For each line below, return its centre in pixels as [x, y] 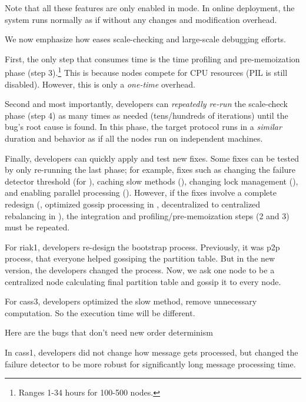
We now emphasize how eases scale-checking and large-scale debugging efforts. [145, 39]
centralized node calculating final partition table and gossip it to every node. [143, 281]
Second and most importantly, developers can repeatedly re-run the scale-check [146, 104]
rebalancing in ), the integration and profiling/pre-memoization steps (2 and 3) [147, 215]
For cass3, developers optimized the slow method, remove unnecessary [131, 301]
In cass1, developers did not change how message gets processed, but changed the [152, 352]
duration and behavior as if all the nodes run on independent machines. [134, 138]
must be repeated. [37, 227]
